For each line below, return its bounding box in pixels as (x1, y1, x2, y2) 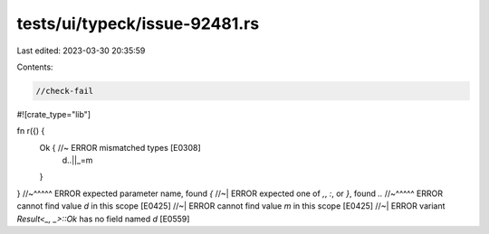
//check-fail (35, 86, 94, 96)
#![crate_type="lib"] (16, 108, 91, 119)
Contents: (16, 61, 53, 72)
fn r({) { (16, 126, 45, 136)
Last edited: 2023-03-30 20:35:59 (16, 45, 146, 56)
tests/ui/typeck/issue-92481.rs (16, 14, 260, 33)
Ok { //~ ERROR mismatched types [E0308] (39, 142, 201, 153)
